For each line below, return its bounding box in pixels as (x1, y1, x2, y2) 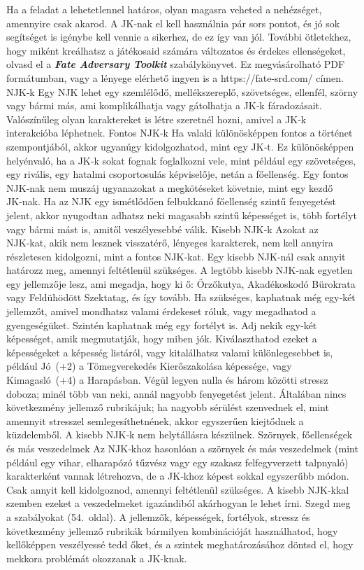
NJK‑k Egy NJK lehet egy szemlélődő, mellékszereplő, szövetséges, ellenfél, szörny (6, 84, 358, 99)
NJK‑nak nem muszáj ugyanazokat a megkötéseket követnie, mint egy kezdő (6, 180, 333, 195)
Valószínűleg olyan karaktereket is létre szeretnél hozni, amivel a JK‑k (6, 111, 307, 126)
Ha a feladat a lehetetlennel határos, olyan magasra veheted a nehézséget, (6, 2, 322, 16)
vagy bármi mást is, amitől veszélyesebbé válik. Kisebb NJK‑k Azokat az (6, 221, 319, 236)
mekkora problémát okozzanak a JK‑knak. (6, 550, 187, 565)
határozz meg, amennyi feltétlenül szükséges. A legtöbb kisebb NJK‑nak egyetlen (6, 263, 353, 277)
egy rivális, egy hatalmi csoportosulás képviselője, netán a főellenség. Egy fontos (6, 167, 349, 181)
